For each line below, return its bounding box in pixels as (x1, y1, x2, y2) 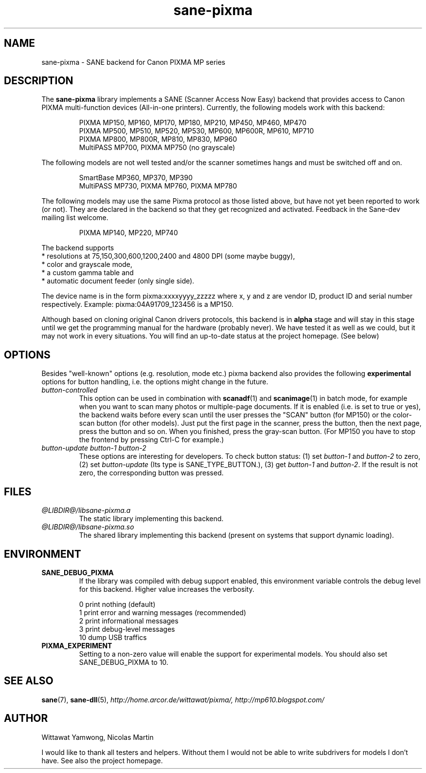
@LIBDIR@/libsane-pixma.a (41, 506, 131, 515)
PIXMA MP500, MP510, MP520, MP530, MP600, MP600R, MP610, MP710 (79, 127, 314, 135)
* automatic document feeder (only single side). (41, 277, 195, 285)
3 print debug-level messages (79, 624, 175, 633)
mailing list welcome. (41, 213, 108, 222)
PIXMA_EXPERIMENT (41, 641, 112, 650)
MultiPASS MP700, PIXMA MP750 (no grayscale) (79, 143, 235, 152)
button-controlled (41, 386, 98, 395)
